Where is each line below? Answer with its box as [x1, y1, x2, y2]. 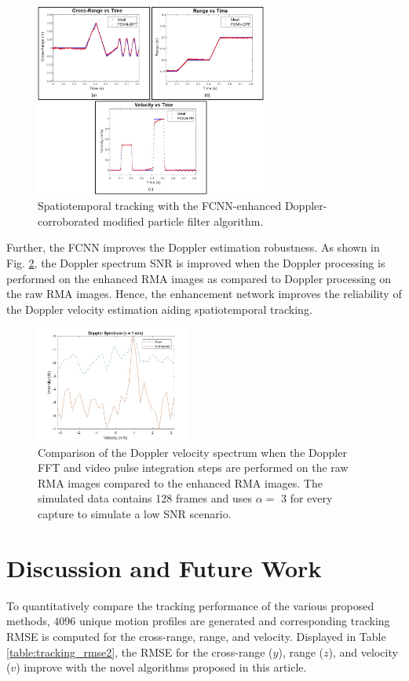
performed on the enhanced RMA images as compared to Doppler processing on [6, 270, 392, 286]
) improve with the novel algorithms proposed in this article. [16, 659, 307, 675]
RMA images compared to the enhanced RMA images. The [38, 474, 323, 491]
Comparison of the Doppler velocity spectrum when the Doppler [38, 444, 347, 460]
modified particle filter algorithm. [102, 212, 264, 229]
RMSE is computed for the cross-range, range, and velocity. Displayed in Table [6, 628, 386, 644]
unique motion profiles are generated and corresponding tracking [79, 613, 390, 629]
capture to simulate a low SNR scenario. [38, 506, 232, 522]
